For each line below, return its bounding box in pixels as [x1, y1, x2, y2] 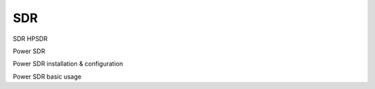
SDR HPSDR [12, 34, 48, 43]
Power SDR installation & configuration [12, 59, 124, 68]
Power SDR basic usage [12, 72, 82, 81]
